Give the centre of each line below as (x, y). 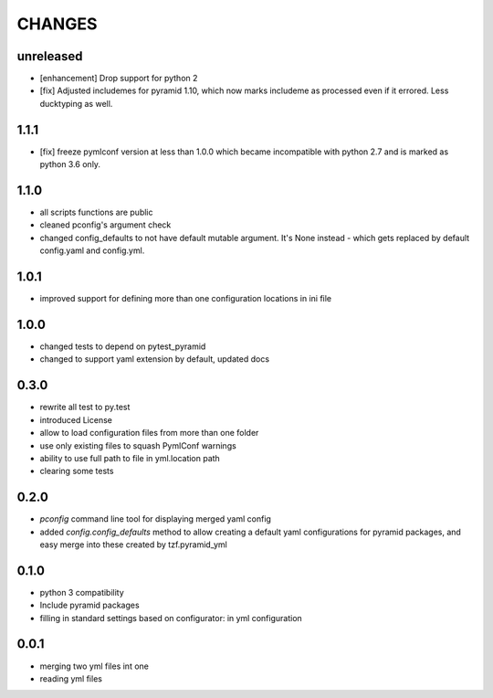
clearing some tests (77, 471)
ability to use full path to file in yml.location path (130, 458)
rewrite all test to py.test (85, 407)
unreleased (50, 56)
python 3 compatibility (82, 592)
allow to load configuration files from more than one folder (149, 433)
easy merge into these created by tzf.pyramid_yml (133, 545)
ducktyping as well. (76, 103)
